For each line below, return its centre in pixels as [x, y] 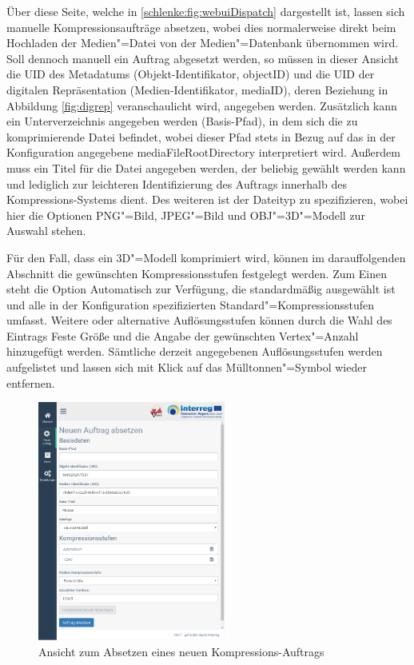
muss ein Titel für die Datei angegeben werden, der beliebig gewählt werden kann [206, 167]
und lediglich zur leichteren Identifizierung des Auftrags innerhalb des [177, 183]
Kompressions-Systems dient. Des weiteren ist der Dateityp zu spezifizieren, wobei [207, 199]
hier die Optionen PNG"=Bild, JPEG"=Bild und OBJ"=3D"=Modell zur [186, 215]
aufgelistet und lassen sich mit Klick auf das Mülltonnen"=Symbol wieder [187, 367]
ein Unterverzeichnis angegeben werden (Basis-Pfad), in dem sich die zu [182, 121]
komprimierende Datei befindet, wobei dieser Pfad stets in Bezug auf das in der [201, 136]
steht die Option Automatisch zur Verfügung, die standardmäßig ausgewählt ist [201, 289]
